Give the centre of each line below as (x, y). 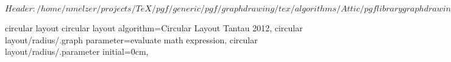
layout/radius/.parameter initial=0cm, (77, 51)
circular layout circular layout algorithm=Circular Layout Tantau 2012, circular (154, 28)
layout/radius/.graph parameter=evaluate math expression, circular (131, 39)
